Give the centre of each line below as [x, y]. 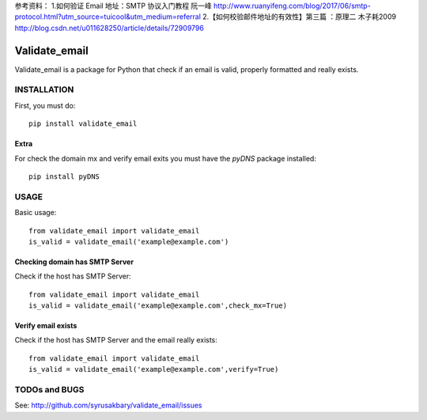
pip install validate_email [83, 124]
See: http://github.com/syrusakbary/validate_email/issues [108, 405]
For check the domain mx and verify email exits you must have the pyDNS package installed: [165, 158]
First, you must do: [45, 105]
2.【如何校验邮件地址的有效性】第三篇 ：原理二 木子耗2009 [300, 17]
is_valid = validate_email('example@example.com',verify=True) [154, 369]
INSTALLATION [44, 89]
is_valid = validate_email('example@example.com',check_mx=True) [158, 306]
